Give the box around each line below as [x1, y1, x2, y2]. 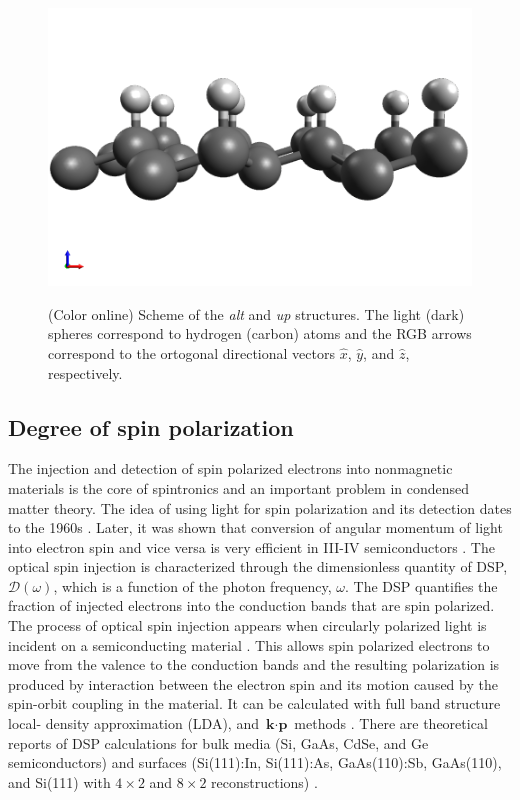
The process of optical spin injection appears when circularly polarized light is [8, 615, 487, 636]
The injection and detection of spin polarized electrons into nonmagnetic [8, 458, 453, 479]
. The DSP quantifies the [344, 575, 498, 596]
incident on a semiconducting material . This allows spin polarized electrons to [8, 634, 490, 655]
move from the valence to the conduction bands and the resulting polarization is [8, 654, 500, 675]
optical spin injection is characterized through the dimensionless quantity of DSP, [8, 556, 508, 577]
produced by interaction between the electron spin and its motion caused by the [8, 673, 498, 694]
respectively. [48, 362, 123, 383]
